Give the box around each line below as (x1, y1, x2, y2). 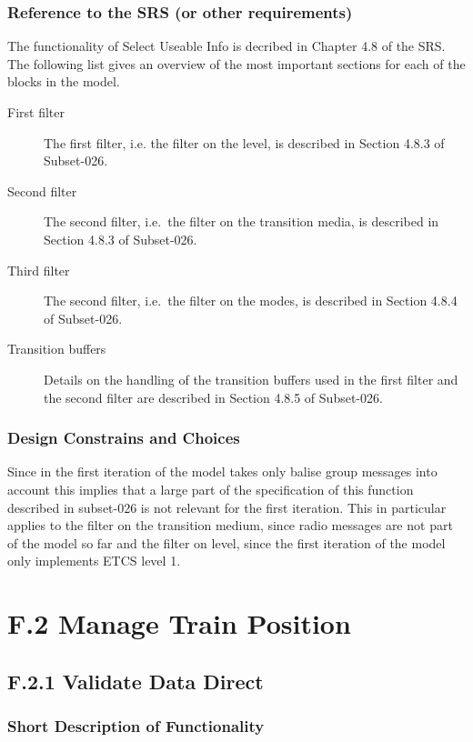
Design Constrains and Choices (7, 426, 240, 449)
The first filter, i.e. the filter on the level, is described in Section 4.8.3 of (44, 133, 445, 152)
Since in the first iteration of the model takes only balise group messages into (7, 462, 438, 481)
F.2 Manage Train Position (7, 605, 351, 642)
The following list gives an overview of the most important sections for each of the (7, 54, 466, 73)
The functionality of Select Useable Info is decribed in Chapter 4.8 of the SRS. (7, 36, 446, 55)
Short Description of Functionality (7, 714, 265, 737)
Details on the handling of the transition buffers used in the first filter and (44, 369, 458, 388)
